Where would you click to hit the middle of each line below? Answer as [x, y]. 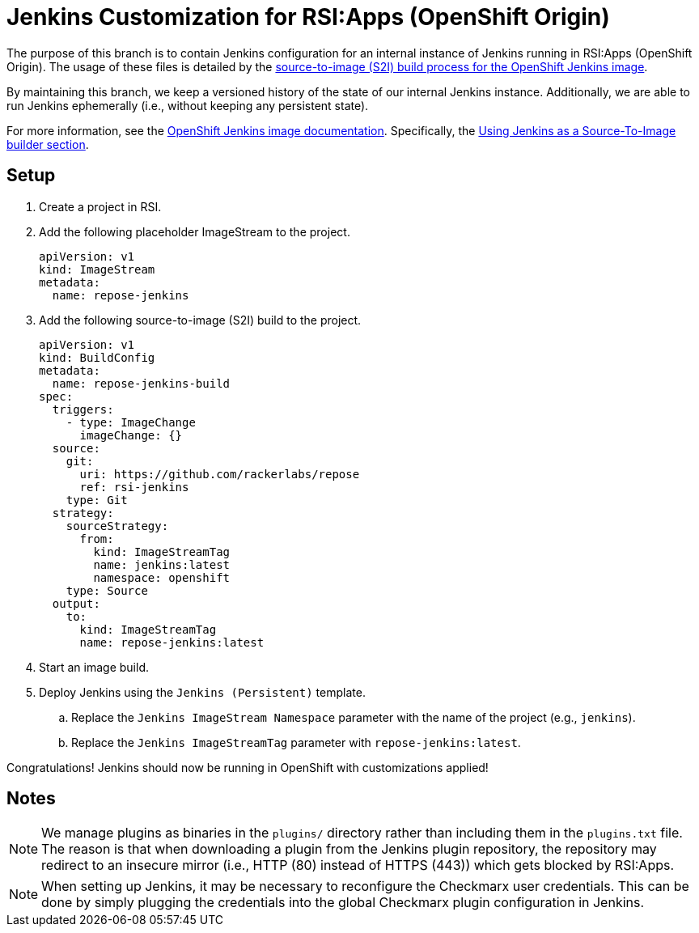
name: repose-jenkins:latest [172, 642]
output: [76, 603]
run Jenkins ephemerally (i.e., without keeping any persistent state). [188, 105]
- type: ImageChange [131, 422]
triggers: [83, 409]
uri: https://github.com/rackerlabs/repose [220, 474]
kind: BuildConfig [97, 357]
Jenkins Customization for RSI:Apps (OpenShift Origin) [308, 17]
